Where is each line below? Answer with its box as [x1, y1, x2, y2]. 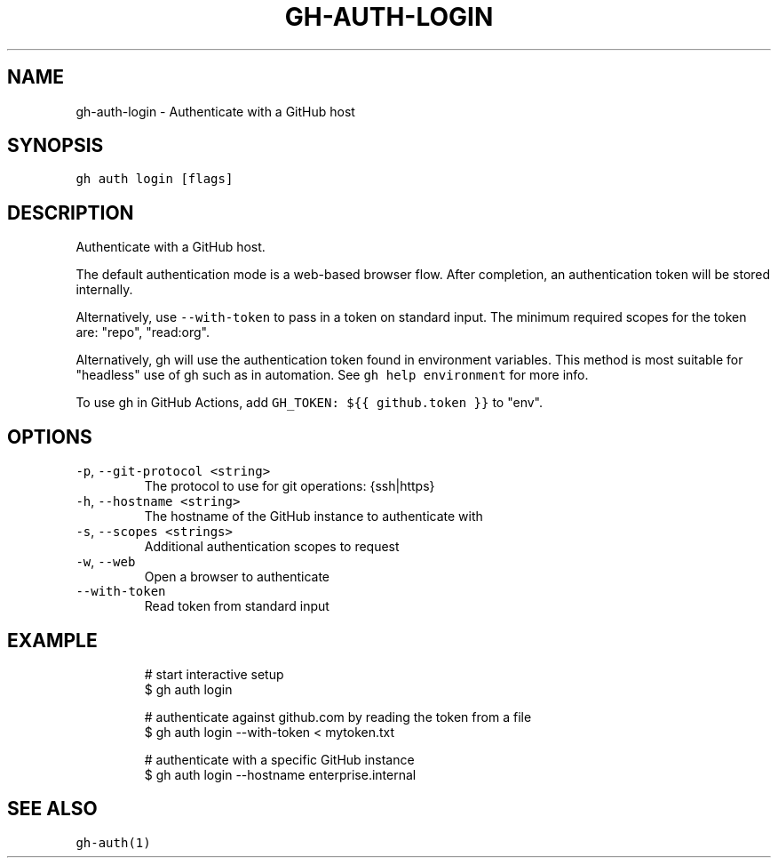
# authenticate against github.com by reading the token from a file [144, 709, 532, 725]
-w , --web [75, 554, 136, 570]
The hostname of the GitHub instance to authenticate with [144, 509, 483, 525]
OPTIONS [7, 425, 92, 448]
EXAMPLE [7, 629, 98, 652]
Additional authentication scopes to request [144, 539, 400, 555]
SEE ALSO [7, 797, 98, 821]
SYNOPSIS [7, 134, 104, 157]
